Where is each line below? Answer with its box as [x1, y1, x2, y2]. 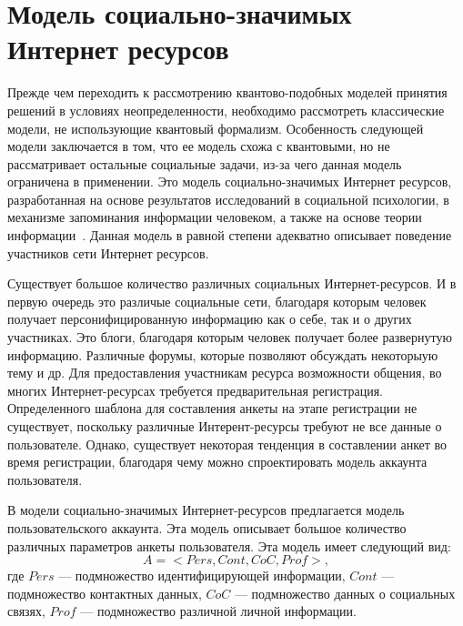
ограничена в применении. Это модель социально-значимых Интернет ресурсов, [7, 172, 452, 191]
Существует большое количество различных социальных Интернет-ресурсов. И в [7, 274, 457, 293]
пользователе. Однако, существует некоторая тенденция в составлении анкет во [7, 434, 448, 453]
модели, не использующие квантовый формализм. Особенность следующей [7, 118, 424, 137]
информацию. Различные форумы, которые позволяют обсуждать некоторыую [7, 345, 438, 364]
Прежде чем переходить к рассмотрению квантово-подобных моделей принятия [7, 83, 448, 102]
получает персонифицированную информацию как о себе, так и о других [7, 309, 412, 328]
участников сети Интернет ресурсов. [7, 243, 209, 262]
